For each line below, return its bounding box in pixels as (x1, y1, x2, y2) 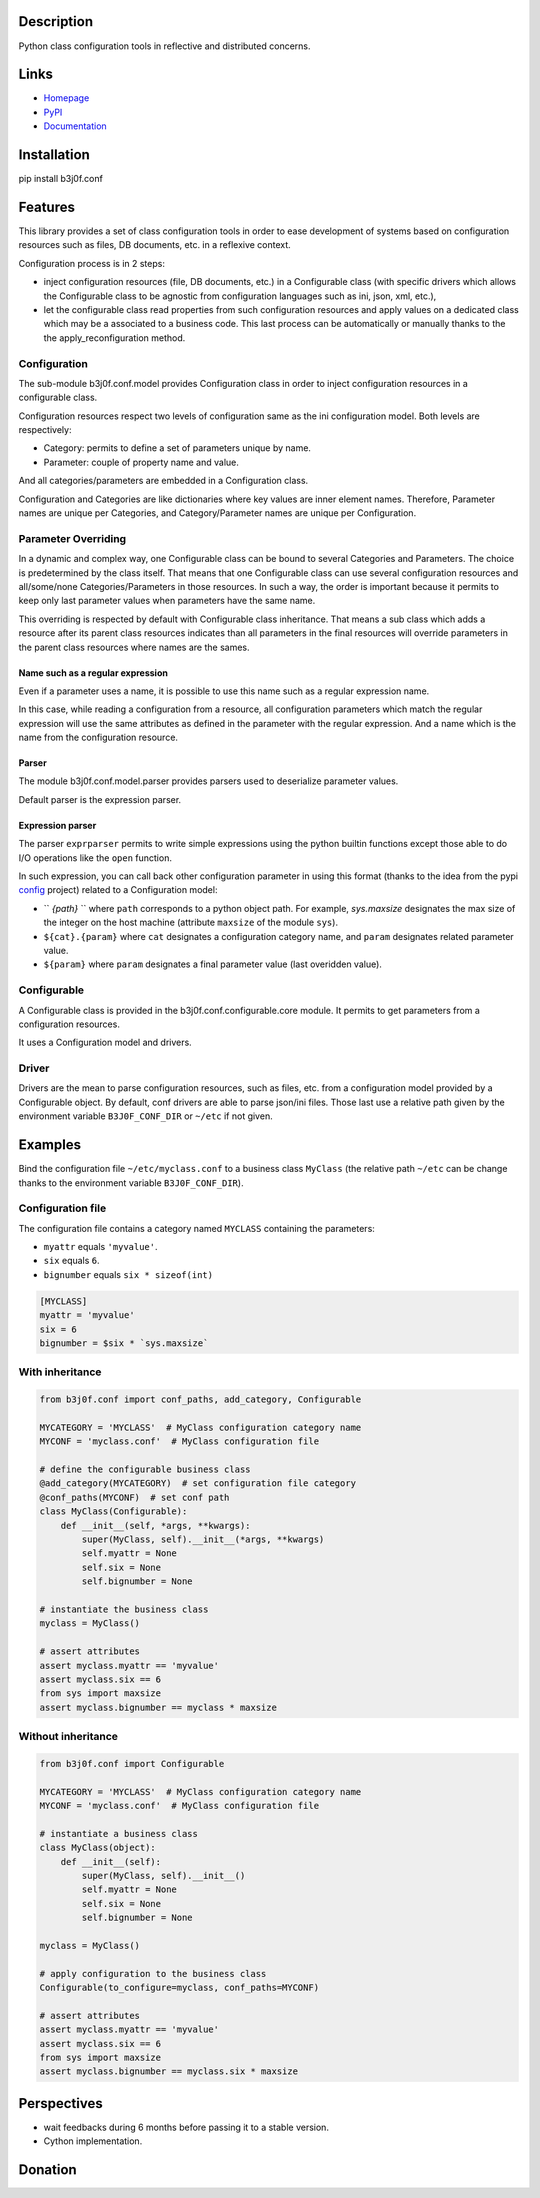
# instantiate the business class (39, 1603, 209, 1615)
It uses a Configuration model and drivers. (18, 1036, 192, 1049)
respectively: (18, 424, 72, 436)
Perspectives (18, 2095, 104, 2112)
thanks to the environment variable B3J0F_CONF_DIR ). (18, 1176, 244, 1189)
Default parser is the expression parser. (18, 793, 182, 805)
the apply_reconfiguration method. (43, 331, 186, 344)
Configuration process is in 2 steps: (18, 257, 165, 269)
